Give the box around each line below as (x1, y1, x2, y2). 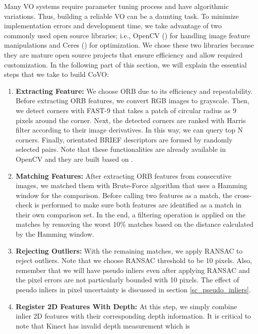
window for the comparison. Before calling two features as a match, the (15, 190, 232, 200)
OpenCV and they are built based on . (15, 153, 133, 164)
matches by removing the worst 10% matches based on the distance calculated (15, 219, 254, 229)
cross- (234, 190, 252, 200)
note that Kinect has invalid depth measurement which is (15, 320, 190, 331)
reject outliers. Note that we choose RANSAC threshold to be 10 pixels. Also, (15, 255, 252, 266)
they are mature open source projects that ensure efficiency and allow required (4, 49, 243, 60)
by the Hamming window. (15, 229, 94, 239)
